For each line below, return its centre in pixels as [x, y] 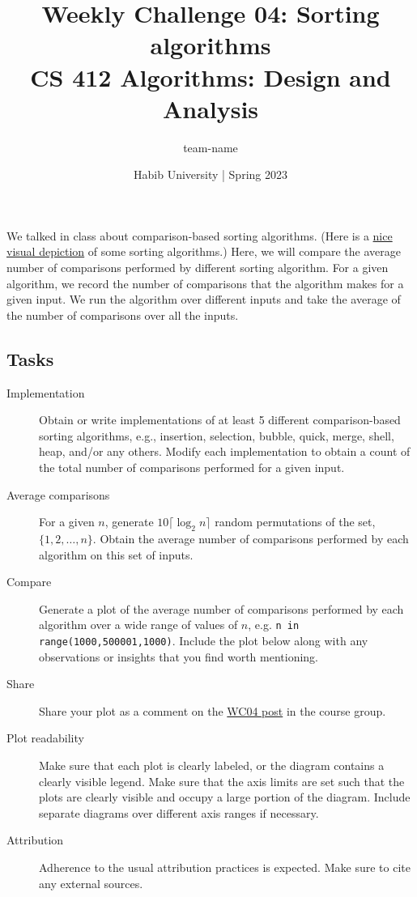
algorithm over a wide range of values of [138, 625]
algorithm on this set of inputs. [116, 554]
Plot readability [45, 738]
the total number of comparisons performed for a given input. [192, 468]
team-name [211, 147]
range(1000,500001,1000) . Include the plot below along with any [204, 641]
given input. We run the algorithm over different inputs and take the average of [204, 299]
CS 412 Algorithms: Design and [211, 77]
